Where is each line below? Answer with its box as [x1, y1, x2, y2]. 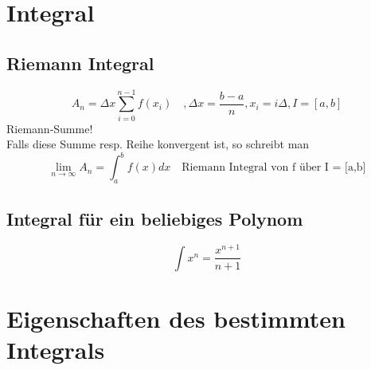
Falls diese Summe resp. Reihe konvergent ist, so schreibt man [6, 136, 310, 152]
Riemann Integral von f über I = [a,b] [182, 162, 366, 174]
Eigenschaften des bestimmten [6, 302, 346, 335]
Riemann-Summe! [6, 120, 93, 136]
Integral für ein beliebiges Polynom [6, 206, 303, 230]
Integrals [6, 333, 105, 366]
